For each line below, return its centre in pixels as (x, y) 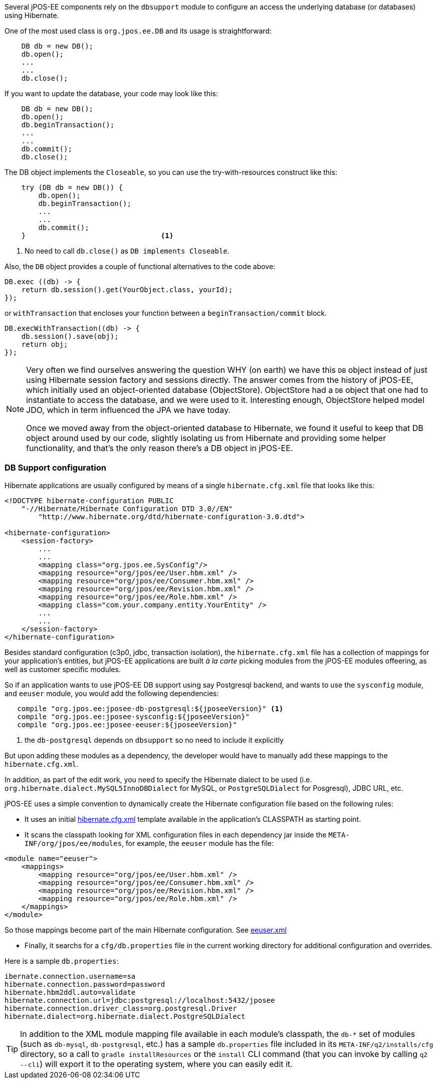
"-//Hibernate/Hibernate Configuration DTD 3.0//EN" (127, 508)
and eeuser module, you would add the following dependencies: (112, 693)
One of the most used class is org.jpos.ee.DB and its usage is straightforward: (138, 31)
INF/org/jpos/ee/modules (73, 843)
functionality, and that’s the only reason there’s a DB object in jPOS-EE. (160, 448)
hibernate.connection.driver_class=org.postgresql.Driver (121, 1008)
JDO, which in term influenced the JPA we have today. (128, 410)
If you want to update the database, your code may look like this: (111, 93)
